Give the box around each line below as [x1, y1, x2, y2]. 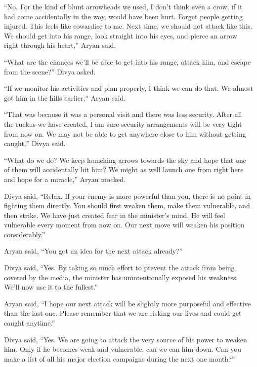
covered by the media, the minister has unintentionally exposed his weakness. [4, 272, 238, 282]
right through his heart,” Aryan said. [4, 40, 116, 50]
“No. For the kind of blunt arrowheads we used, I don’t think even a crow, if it [4, 1, 243, 11]
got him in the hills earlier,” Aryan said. [4, 92, 126, 103]
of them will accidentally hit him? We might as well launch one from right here [4, 164, 244, 175]
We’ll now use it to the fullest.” [4, 282, 98, 292]
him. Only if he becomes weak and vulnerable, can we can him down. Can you [4, 344, 241, 354]
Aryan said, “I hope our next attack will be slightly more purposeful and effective [4, 298, 251, 308]
